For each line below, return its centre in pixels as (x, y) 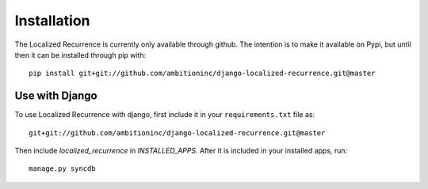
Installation (52, 21)
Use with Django (56, 96)
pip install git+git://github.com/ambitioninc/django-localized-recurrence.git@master (202, 74)
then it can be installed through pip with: (80, 55)
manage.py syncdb (62, 169)
